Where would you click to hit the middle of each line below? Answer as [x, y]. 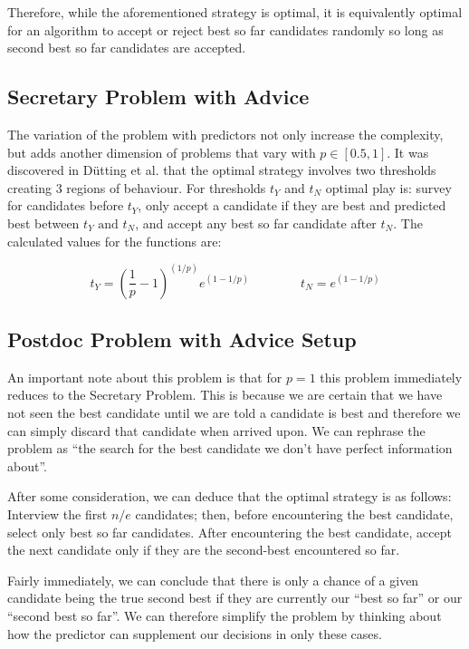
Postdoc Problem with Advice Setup [182, 339]
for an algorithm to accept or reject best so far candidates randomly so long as [225, 29]
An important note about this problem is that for [145, 377]
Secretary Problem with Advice [158, 97]
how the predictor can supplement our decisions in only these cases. [195, 633]
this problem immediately [391, 377]
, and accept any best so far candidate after [256, 223]
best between [43, 223]
